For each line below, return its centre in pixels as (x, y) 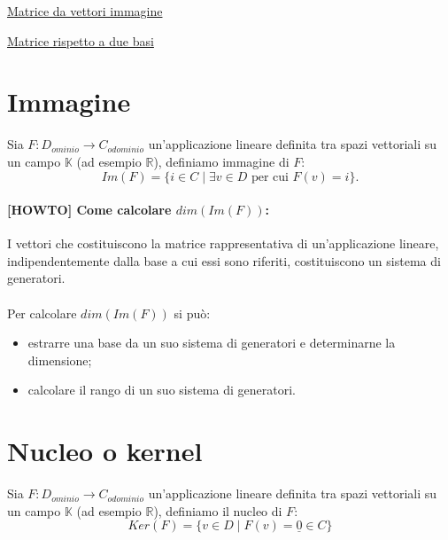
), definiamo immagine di (221, 161)
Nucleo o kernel (105, 451)
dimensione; (60, 360)
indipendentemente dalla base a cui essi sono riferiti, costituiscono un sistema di (224, 260)
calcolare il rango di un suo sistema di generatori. (162, 390)
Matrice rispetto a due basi (81, 40)
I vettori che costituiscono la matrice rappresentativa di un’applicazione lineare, (223, 243)
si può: (192, 313)
